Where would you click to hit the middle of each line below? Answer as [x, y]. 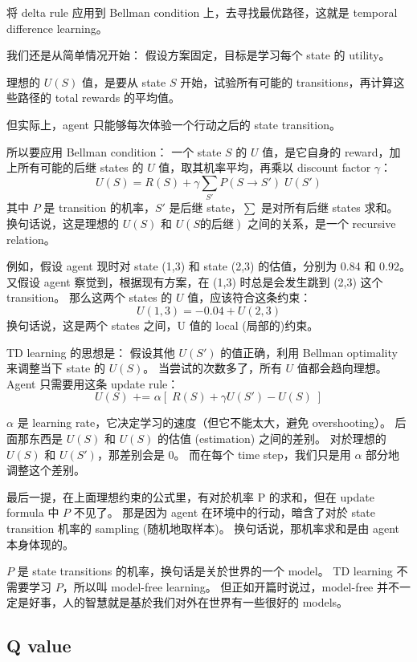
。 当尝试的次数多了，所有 [213, 368]
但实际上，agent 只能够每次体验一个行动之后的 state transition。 [174, 124]
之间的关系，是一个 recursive [321, 223]
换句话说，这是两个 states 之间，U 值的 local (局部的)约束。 [163, 325]
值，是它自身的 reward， [326, 151]
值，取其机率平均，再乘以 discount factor [265, 167]
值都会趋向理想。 [342, 368]
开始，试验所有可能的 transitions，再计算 [287, 81]
